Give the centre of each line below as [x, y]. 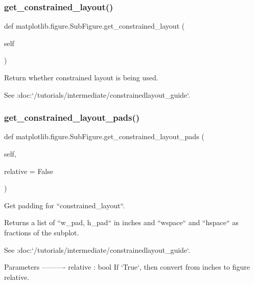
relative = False [29, 171]
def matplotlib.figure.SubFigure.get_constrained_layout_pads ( [104, 136]
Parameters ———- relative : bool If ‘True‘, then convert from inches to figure [127, 267]
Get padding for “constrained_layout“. [64, 205]
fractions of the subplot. [42, 232]
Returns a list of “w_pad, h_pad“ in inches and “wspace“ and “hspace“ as [121, 222]
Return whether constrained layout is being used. [81, 77]
